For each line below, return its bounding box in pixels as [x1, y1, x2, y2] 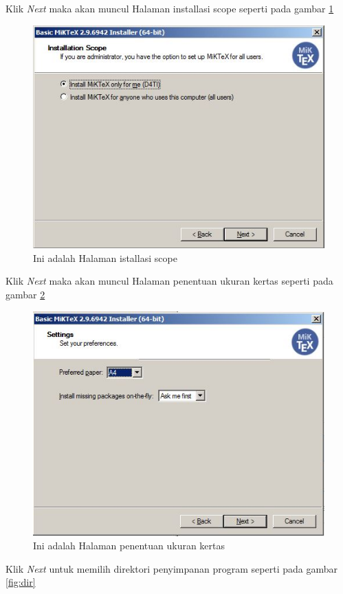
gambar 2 [5, 287, 45, 301]
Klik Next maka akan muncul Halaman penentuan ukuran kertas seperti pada [5, 274, 333, 288]
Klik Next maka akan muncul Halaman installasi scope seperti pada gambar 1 [5, 1, 334, 15]
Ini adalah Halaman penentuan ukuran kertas [33, 538, 225, 553]
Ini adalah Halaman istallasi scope [33, 250, 177, 265]
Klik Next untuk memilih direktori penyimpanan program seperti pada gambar [5, 561, 338, 575]
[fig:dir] [5, 575, 36, 589]
